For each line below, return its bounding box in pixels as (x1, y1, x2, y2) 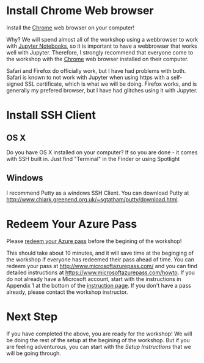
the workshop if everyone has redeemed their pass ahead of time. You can (6, 255, 194, 263)
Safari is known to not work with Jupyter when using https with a (6, 73, 170, 81)
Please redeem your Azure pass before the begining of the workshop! (6, 237, 182, 245)
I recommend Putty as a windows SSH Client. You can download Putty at (6, 189, 189, 196)
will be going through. (6, 350, 61, 357)
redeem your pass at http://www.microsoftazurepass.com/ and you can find (6, 262, 197, 269)
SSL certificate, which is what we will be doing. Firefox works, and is (24, 80, 197, 88)
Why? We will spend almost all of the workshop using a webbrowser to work (6, 36, 199, 43)
